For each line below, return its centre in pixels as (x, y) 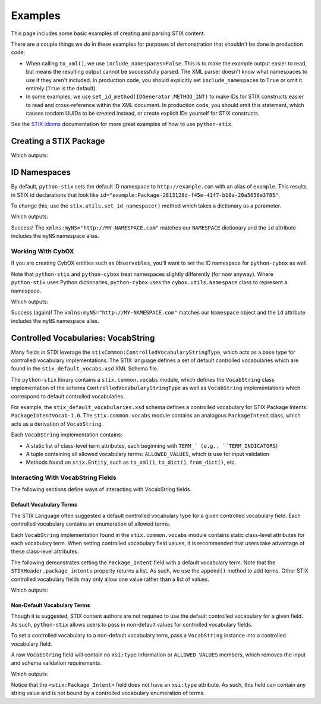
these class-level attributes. (45, 551)
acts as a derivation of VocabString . (57, 424)
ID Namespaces (41, 172)
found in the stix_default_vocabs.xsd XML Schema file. (85, 369)
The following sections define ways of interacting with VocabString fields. (101, 489)
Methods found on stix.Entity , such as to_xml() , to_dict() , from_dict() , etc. (131, 462)
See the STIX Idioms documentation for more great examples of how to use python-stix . (122, 124)
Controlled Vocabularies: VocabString (83, 338)
